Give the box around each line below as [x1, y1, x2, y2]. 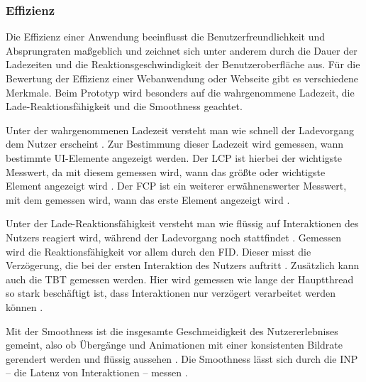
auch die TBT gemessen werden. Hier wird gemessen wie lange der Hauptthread [6, 271, 354, 286]
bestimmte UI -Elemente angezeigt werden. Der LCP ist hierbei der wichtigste [6, 150, 343, 165]
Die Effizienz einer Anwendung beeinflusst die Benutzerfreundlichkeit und [6, 29, 326, 44]
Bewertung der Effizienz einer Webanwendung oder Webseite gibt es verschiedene [6, 71, 358, 85]
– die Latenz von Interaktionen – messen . [6, 365, 188, 380]
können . [6, 299, 43, 314]
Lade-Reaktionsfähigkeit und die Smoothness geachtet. [6, 99, 243, 114]
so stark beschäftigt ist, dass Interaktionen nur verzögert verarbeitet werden [6, 285, 336, 300]
